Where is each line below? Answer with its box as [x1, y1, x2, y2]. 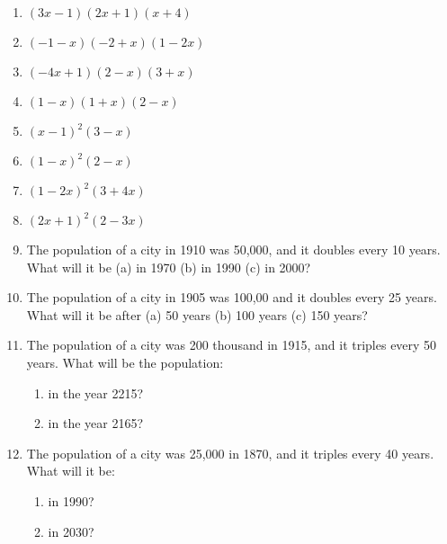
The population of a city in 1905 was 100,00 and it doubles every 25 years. [26, 288, 437, 307]
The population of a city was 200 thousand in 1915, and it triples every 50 [26, 335, 437, 354]
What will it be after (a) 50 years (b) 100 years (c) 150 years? [26, 305, 368, 324]
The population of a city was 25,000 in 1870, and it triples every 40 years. [26, 443, 434, 462]
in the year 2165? [48, 414, 144, 433]
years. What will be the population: [26, 352, 224, 371]
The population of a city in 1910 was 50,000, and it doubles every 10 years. [26, 240, 441, 258]
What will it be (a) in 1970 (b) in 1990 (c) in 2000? [26, 257, 311, 276]
